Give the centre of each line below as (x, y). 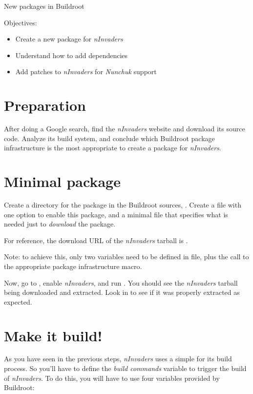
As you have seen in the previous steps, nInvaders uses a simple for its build (118, 359)
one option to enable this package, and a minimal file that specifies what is (116, 214)
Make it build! (53, 335)
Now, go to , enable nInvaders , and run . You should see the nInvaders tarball (121, 282)
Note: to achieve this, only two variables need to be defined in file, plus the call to (126, 257)
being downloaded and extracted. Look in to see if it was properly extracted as (122, 292)
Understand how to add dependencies (72, 55)
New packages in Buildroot (44, 6)
